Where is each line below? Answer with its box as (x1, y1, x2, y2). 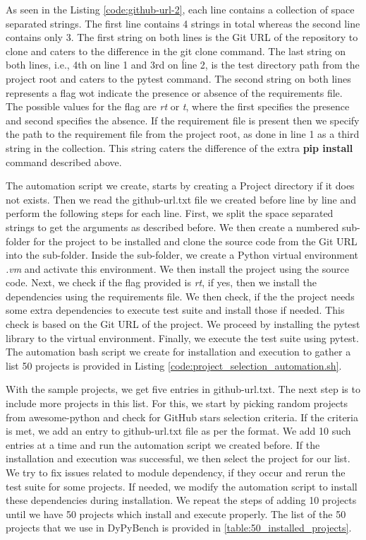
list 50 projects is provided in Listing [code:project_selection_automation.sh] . (6, 358, 342, 372)
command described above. (6, 154, 122, 169)
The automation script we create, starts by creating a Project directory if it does (6, 178, 355, 193)
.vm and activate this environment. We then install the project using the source (6, 261, 349, 276)
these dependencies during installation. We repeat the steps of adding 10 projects (6, 493, 357, 507)
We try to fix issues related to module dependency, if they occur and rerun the (6, 465, 346, 479)
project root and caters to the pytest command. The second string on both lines (6, 71, 351, 86)
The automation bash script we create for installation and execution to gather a (6, 344, 351, 359)
